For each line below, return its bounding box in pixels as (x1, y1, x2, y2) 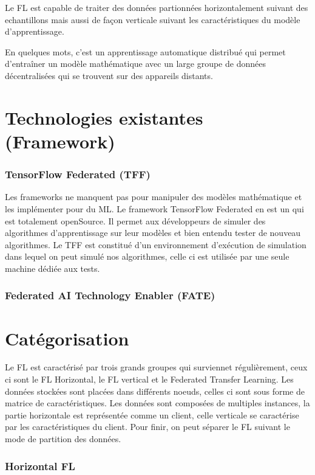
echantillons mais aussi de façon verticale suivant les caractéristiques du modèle (5, 13, 300, 26)
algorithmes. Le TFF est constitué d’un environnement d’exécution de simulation (5, 238, 307, 251)
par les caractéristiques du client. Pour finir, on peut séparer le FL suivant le (5, 420, 290, 433)
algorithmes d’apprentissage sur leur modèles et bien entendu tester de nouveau (5, 226, 301, 239)
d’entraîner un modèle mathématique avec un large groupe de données (5, 57, 266, 70)
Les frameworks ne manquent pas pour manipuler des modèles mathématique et (5, 190, 302, 203)
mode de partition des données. (5, 432, 121, 445)
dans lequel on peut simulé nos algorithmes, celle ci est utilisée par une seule (5, 250, 290, 263)
